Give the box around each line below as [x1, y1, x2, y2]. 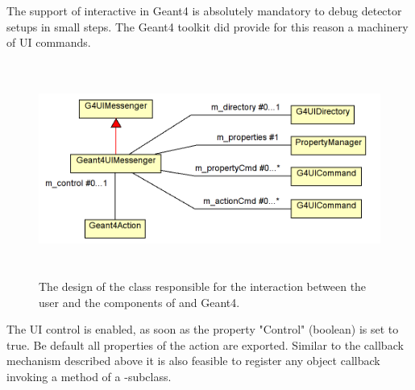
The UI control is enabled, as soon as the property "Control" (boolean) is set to [6, 321, 399, 338]
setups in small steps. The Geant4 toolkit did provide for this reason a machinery [6, 18, 409, 35]
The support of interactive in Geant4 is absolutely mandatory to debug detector [6, 2, 402, 19]
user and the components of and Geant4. [39, 293, 240, 310]
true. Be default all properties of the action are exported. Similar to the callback [6, 336, 404, 353]
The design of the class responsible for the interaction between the [39, 277, 367, 294]
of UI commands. [6, 34, 91, 51]
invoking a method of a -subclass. [6, 367, 172, 384]
